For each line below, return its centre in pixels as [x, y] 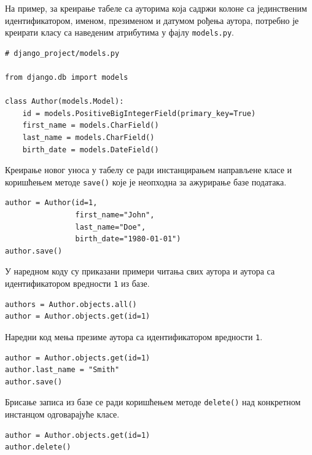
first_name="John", [115, 215]
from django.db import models [67, 78]
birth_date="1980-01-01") [128, 239]
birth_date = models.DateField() [91, 150]
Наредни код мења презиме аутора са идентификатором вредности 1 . [134, 336]
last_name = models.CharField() [88, 138]
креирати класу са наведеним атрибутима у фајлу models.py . [119, 32]
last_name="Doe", [111, 227]
